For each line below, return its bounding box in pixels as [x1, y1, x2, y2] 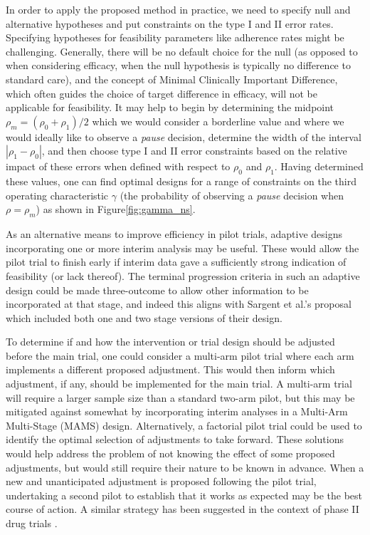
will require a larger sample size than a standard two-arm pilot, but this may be [6, 390, 355, 405]
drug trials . [6, 516, 58, 530]
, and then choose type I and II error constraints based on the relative [41, 143, 347, 158]
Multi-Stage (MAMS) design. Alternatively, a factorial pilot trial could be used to [6, 417, 362, 432]
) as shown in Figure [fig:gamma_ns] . [36, 202, 196, 217]
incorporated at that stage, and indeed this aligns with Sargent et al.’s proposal [6, 296, 351, 311]
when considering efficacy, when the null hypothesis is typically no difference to [6, 58, 351, 73]
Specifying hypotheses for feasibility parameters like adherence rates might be [6, 30, 344, 45]
